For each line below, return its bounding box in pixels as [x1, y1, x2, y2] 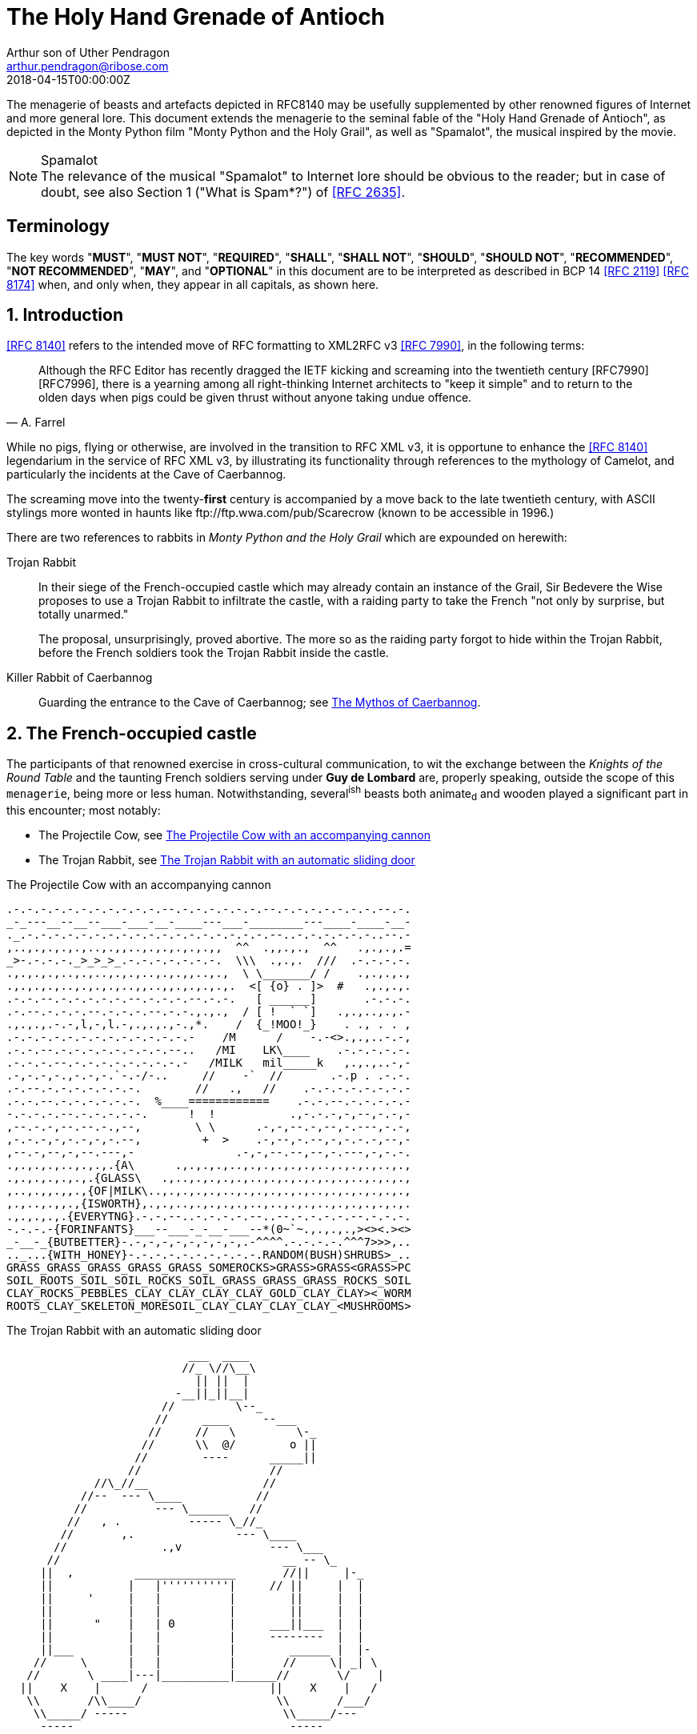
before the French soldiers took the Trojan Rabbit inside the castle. [38, 646, 389, 660]
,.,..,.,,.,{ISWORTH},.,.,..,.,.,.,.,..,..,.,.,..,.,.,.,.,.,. [6, 1196, 411, 1210]
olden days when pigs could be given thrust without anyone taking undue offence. [38, 390, 472, 405]
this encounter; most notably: [6, 803, 161, 817]
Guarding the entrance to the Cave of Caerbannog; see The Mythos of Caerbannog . [38, 695, 481, 710]
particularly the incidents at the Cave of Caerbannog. [6, 467, 286, 482]
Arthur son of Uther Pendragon [6, 45, 170, 59]
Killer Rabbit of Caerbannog [6, 671, 153, 685]
